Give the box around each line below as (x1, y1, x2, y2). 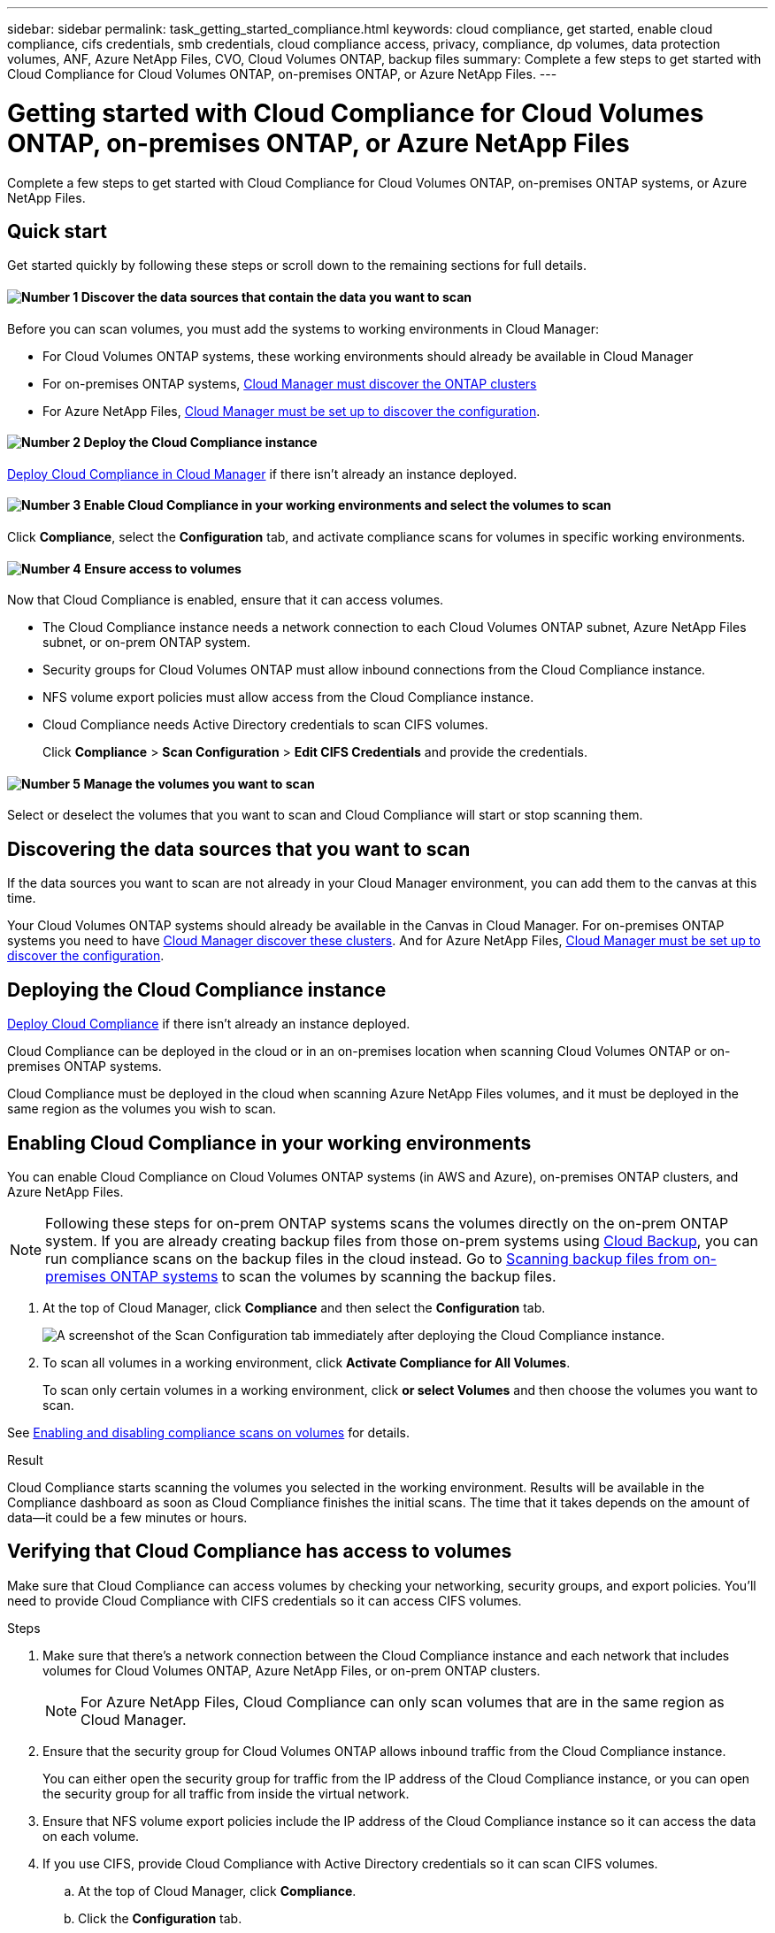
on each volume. (42, 1828, 140, 1844)
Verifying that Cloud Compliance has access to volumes (7, 1540, 512, 1563)
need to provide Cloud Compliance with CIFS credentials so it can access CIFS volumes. (7, 1592, 522, 1608)
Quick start (7, 219, 107, 243)
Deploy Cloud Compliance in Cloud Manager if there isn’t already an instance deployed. (7, 466, 518, 481)
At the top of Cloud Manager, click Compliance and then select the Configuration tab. (42, 1299, 546, 1315)
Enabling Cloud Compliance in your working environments (7, 1131, 532, 1154)
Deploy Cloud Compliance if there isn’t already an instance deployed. (7, 1016, 411, 1032)
